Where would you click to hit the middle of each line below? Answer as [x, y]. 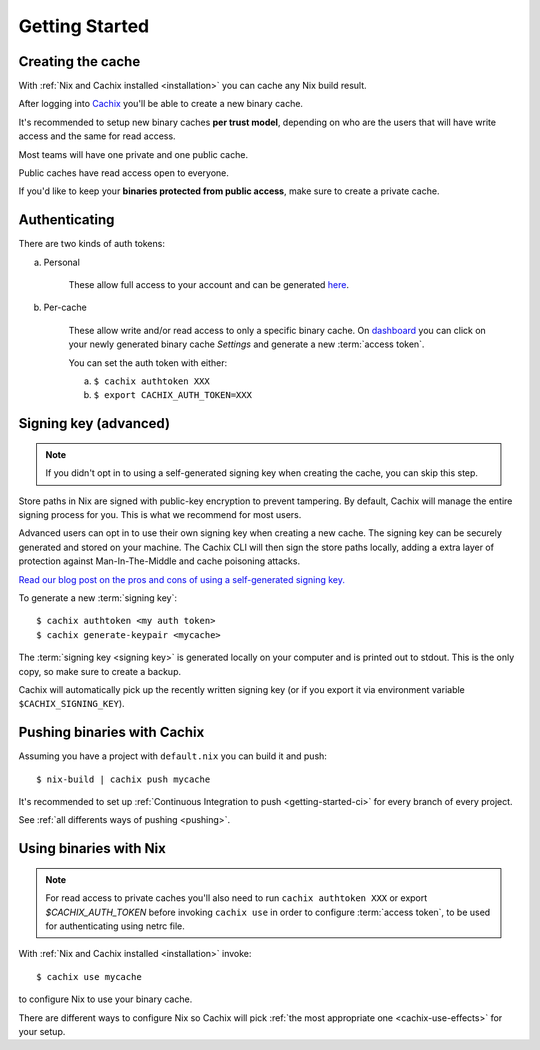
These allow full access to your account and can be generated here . [209, 285]
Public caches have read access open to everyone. [124, 173]
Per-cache [65, 307]
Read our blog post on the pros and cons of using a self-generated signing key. [181, 579]
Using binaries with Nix [92, 848]
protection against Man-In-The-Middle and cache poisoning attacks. [159, 561]
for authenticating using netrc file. [115, 926]
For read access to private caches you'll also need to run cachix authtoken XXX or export [236, 898]
